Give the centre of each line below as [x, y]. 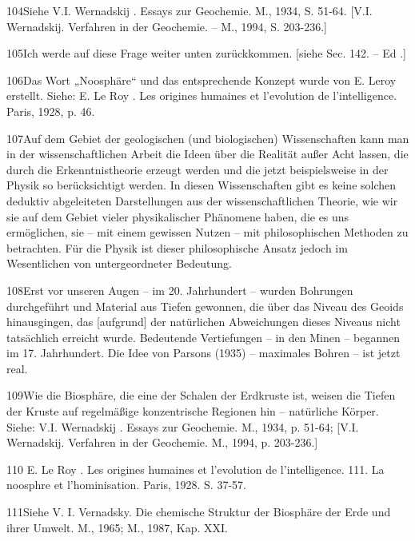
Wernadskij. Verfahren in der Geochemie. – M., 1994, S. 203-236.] [167, 26]
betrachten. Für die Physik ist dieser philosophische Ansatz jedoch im [177, 247]
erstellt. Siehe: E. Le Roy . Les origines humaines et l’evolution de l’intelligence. [202, 95]
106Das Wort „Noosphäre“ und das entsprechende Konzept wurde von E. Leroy [202, 80]
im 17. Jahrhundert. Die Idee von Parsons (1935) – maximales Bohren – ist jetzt [204, 353]
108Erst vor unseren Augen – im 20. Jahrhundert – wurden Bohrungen [180, 290]
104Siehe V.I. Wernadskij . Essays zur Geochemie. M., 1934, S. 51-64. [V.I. [190, 10]
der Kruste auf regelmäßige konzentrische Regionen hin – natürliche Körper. [193, 411]
